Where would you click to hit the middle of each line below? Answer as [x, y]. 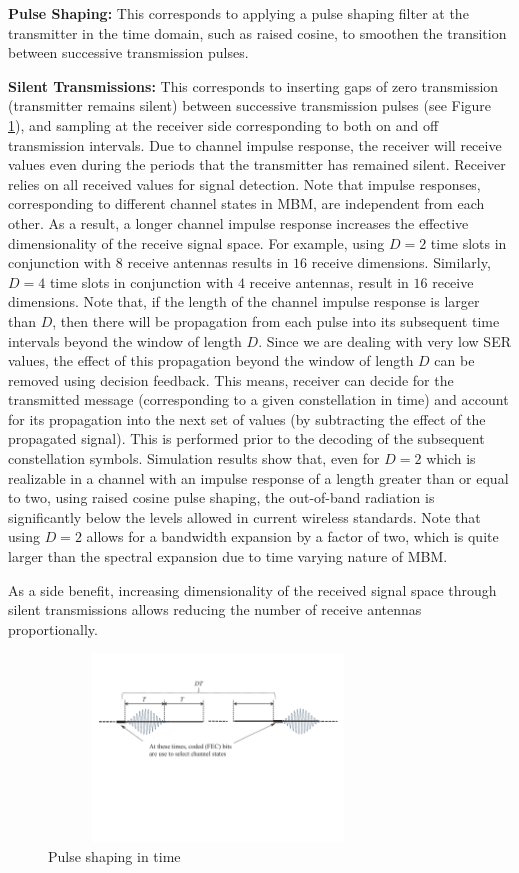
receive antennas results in [208, 262]
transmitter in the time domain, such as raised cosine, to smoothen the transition [257, 32]
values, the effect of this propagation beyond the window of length [211, 360]
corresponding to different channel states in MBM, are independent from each [246, 203]
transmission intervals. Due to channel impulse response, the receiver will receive [255, 144]
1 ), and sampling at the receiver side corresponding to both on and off [223, 124]
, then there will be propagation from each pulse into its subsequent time [276, 320]
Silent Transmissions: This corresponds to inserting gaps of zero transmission [253, 85]
